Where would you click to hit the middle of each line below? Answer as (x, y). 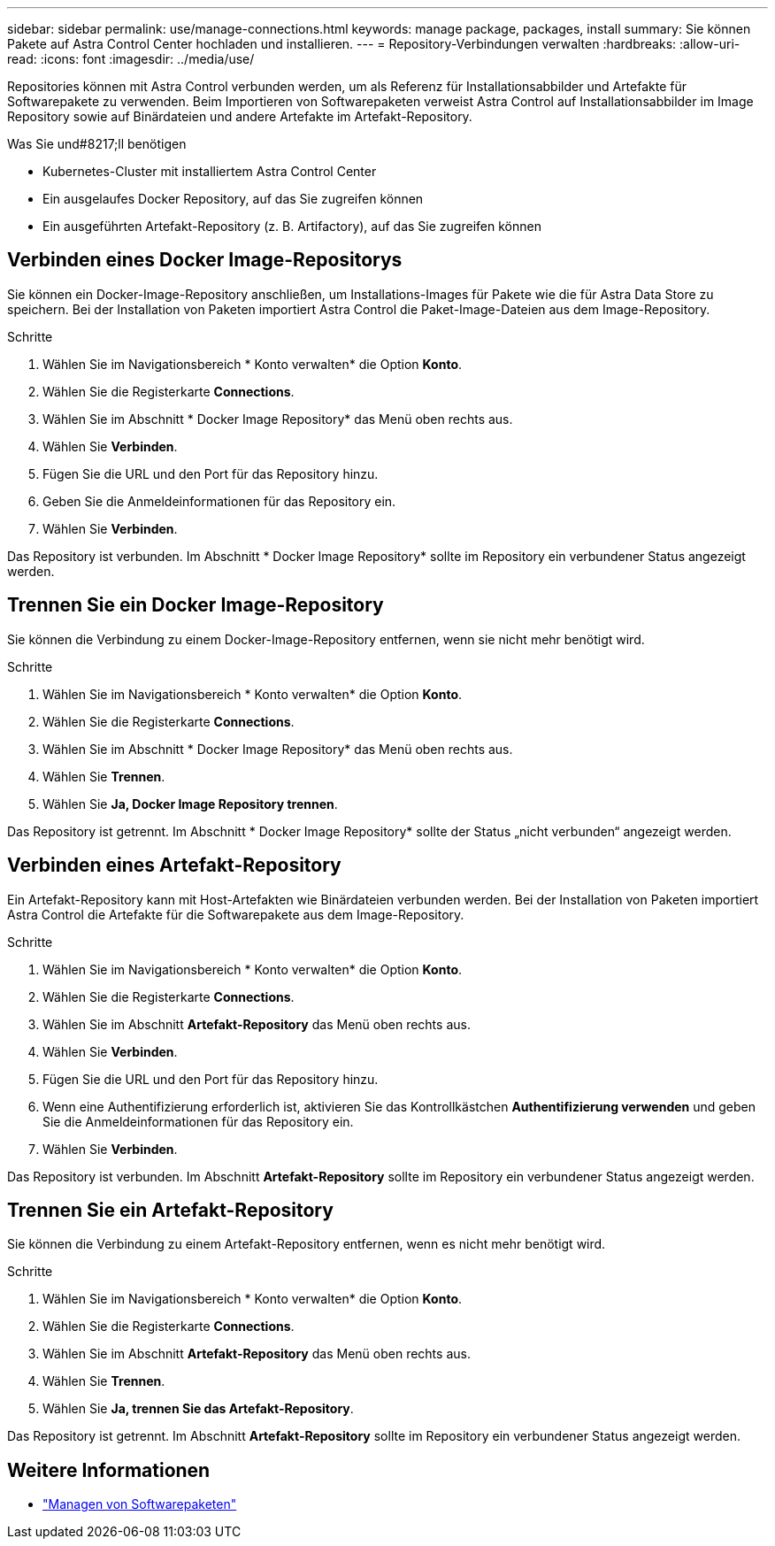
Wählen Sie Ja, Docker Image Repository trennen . (190, 804)
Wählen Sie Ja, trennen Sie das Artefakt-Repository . (198, 1409)
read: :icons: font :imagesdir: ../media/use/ (131, 59)
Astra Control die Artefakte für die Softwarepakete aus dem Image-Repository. (236, 914)
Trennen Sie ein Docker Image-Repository (196, 605)
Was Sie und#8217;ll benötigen (97, 144)
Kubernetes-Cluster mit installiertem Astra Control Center (210, 171)
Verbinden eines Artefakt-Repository (174, 865)
